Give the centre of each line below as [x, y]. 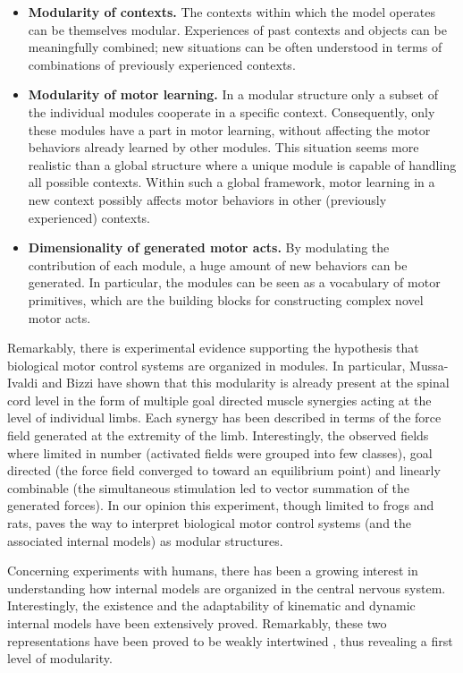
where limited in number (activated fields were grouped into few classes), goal [220, 452]
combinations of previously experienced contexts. [162, 64]
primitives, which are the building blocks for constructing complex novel [226, 299]
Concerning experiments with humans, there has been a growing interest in [213, 571]
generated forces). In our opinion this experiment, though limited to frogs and [221, 505]
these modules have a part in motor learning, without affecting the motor [229, 129]
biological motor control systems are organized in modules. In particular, [206, 365]
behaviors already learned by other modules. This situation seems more [223, 147]
